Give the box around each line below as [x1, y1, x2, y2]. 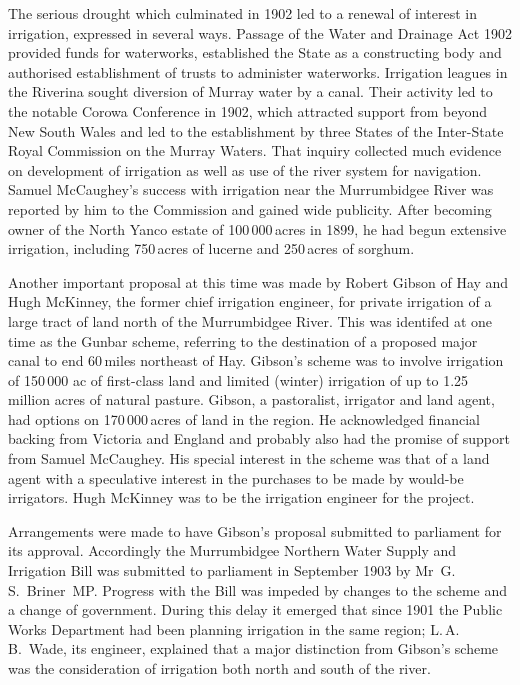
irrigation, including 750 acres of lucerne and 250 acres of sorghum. [8, 238, 415, 259]
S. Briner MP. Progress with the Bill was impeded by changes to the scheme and [8, 579, 508, 600]
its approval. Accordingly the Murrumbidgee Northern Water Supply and [8, 540, 457, 561]
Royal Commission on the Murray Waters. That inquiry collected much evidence [8, 140, 502, 161]
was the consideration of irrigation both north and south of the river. [8, 658, 431, 678]
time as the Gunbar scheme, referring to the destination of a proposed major [8, 330, 478, 351]
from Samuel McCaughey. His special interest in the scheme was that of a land [8, 448, 490, 469]
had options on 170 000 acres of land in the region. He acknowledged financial [8, 408, 480, 429]
